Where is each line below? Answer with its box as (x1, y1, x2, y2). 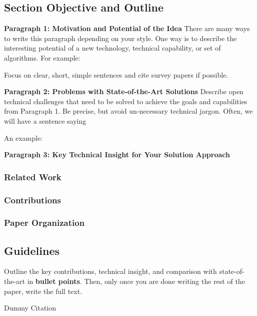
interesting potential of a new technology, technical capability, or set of (4, 43, 221, 53)
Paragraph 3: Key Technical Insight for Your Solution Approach (4, 149, 230, 160)
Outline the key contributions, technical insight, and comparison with (4, 266, 217, 276)
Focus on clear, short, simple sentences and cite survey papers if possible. (4, 69, 228, 80)
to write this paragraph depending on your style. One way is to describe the (4, 33, 237, 43)
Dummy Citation (4, 302, 56, 313)
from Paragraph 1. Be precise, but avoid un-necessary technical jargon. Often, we (4, 106, 253, 116)
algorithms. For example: (4, 52, 80, 63)
